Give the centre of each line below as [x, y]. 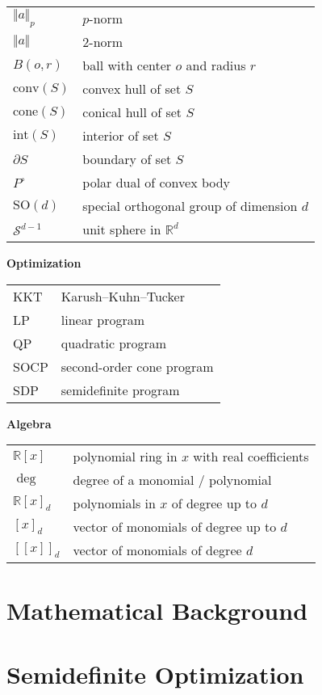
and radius [216, 65]
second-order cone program [137, 366]
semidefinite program [120, 390]
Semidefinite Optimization [155, 674]
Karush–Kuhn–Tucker [123, 296]
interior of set [121, 135]
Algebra [29, 423]
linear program [103, 319]
